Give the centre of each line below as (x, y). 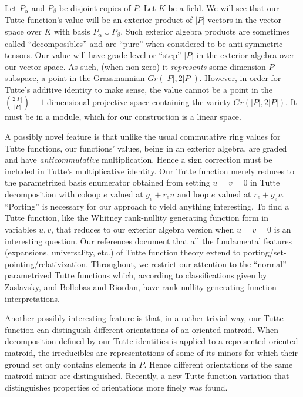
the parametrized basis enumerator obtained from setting (107, 182)
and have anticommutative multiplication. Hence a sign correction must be (139, 159)
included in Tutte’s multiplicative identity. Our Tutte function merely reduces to (150, 171)
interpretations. (32, 298)
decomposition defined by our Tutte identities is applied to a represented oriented (151, 341)
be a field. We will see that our (224, 8)
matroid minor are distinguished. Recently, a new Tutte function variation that (147, 376)
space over (23, 31)
